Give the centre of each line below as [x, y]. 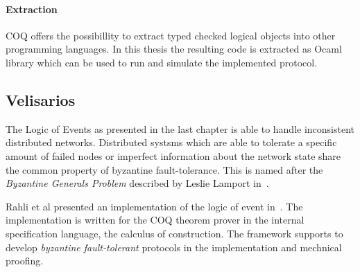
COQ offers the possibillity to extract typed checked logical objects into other [171, 35]
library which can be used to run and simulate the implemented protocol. [162, 62]
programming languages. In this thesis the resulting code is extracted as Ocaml [174, 49]
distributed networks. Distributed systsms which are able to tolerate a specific [171, 142]
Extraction [32, 9]
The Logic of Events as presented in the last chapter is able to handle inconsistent [180, 128]
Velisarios [41, 99]
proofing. [25, 261]
